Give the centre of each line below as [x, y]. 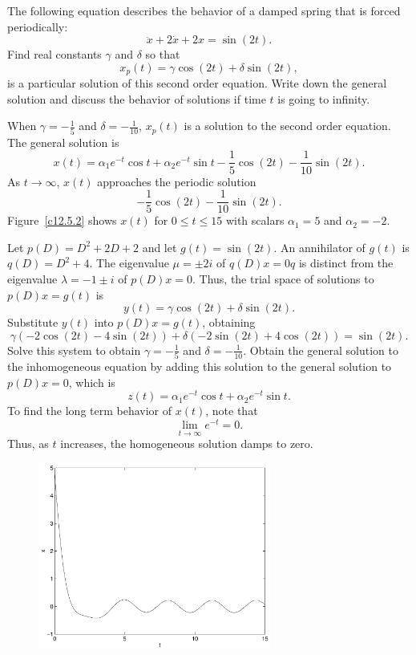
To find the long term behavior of [90, 411]
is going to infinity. [324, 98]
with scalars [255, 220]
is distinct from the [346, 263]
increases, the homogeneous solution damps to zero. [187, 443]
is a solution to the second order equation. [287, 126]
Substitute [33, 322]
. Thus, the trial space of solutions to [283, 278]
